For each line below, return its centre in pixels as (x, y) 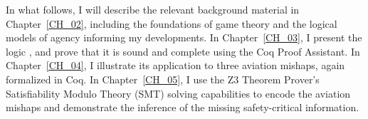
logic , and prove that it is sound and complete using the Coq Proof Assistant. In (183, 51)
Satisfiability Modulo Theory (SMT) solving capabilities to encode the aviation (178, 93)
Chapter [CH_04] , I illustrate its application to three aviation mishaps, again (175, 65)
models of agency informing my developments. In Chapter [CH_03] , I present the (184, 37)
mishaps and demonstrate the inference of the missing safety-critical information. (183, 107)
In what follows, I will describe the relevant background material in (153, 9)
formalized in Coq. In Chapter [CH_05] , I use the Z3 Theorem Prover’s (163, 79)
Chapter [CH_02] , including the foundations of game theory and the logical (172, 23)
